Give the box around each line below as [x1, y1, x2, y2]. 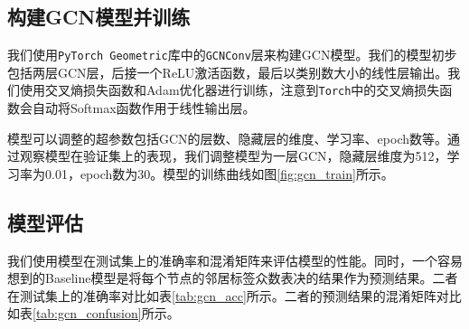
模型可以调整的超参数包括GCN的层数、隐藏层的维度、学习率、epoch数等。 [7, 128, 447, 147]
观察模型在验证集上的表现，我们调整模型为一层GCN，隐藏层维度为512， [19, 146, 447, 165]
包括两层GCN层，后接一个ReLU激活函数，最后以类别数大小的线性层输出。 [7, 62, 448, 81]
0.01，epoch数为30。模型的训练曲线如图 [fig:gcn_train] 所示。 [44, 164, 394, 183]
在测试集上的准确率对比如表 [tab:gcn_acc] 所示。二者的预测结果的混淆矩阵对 [7, 286, 449, 305]
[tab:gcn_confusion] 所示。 [33, 304, 180, 323]
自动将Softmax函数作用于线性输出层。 [32, 99, 256, 117]
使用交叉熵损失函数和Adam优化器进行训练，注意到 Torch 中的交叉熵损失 [19, 80, 440, 99]
